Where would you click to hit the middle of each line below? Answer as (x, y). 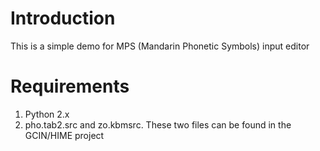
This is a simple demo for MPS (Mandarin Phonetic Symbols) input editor (160, 46)
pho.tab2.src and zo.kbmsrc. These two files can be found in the (158, 124)
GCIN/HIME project (64, 135)
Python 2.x (47, 114)
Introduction (63, 18)
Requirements (70, 86)
